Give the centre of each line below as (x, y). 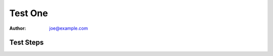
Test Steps (27, 43)
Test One (29, 13)
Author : (18, 28)
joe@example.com (69, 28)
